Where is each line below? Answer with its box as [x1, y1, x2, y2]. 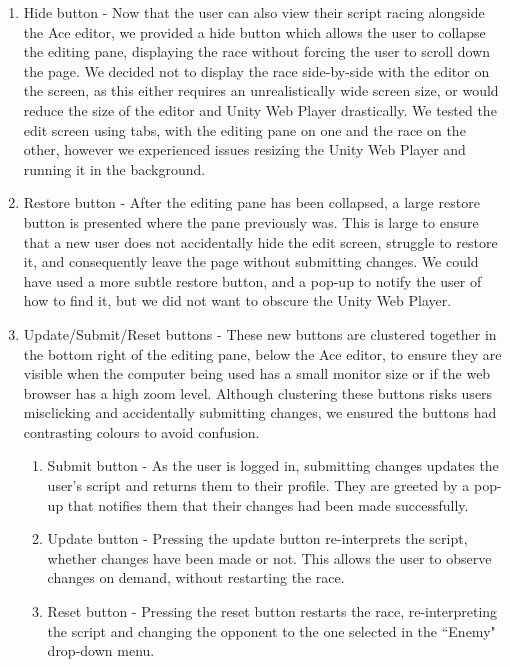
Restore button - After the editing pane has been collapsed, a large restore [23, 192, 480, 213]
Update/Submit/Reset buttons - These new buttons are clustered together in [23, 323, 497, 344]
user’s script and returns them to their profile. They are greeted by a [47, 475, 470, 496]
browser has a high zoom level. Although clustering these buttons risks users [23, 382, 493, 403]
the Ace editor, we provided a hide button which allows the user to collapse [23, 21, 486, 42]
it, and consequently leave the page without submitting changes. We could [23, 251, 479, 272]
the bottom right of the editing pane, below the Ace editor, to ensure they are [23, 343, 502, 364]
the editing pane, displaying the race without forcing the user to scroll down [23, 41, 491, 62]
